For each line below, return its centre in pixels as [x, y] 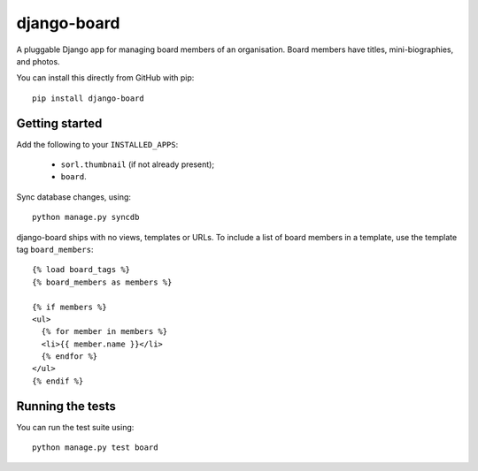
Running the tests [66, 406]
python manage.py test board [95, 448]
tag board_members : [55, 249]
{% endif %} [58, 381]
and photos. [39, 61]
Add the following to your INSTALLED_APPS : [97, 144]
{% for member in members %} [104, 332]
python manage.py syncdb [86, 217]
